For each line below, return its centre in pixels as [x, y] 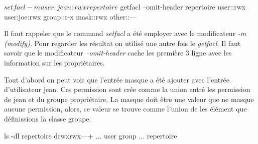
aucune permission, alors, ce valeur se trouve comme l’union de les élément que [125, 109]
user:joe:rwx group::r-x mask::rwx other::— [71, 16]
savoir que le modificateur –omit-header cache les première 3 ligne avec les [118, 53]
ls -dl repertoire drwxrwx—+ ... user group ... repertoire [91, 135]
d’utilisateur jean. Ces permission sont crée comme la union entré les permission [127, 89]
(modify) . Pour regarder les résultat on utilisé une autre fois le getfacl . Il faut [122, 43]
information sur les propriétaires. [54, 62]
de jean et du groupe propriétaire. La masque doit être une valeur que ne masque [129, 99]
